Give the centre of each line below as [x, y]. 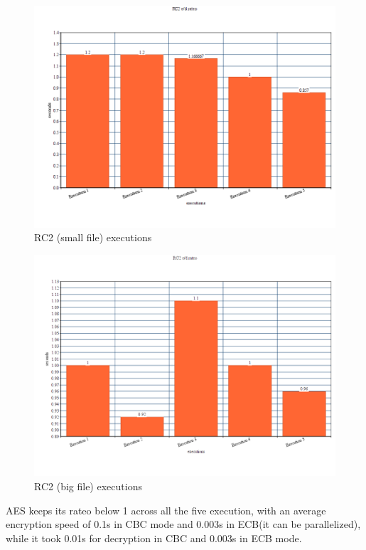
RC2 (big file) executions [88, 486]
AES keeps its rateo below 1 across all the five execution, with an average [166, 510]
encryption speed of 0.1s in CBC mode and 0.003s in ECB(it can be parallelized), [183, 524]
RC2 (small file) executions [93, 237]
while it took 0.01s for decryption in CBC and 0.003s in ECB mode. [154, 538]
